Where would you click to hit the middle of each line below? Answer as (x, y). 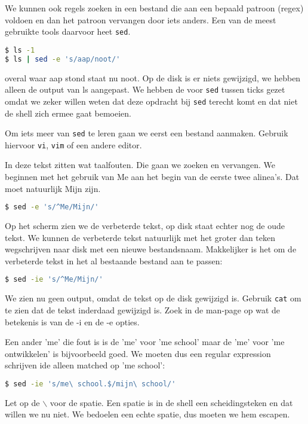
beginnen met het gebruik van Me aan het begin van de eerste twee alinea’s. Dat (152, 176)
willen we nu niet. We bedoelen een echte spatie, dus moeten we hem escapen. (147, 414)
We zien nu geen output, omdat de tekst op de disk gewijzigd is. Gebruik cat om (153, 298)
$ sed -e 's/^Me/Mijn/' (52, 207)
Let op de (22, 402)
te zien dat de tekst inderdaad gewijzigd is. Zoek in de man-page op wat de (142, 309)
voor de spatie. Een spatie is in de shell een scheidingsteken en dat (171, 402)
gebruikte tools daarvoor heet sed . (68, 31)
